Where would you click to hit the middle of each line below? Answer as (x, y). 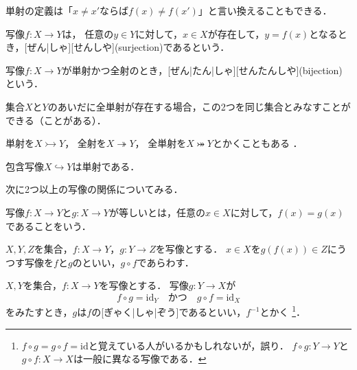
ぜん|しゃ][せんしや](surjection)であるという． (128, 47)
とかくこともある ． (257, 143)
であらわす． (165, 262)
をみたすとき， (39, 312)
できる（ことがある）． (56, 120)
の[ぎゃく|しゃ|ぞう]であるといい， (169, 312)
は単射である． (106, 166)
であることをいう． (48, 226)
